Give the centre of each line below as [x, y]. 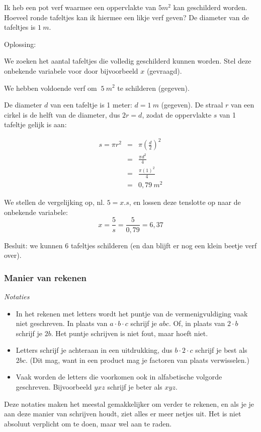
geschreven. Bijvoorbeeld [54, 387]
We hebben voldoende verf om [51, 88]
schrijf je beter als [135, 387]
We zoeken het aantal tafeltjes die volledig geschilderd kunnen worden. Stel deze [128, 61]
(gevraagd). [164, 70]
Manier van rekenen [46, 277]
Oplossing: [20, 44]
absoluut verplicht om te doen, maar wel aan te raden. [88, 423]
